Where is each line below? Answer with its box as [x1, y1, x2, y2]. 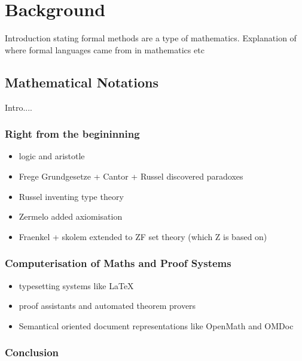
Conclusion [5, 345, 59, 360]
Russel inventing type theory [19, 190, 124, 202]
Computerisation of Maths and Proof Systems [5, 256, 231, 271]
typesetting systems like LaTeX [19, 279, 134, 292]
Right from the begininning [5, 126, 140, 141]
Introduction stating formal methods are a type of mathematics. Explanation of [5, 32, 297, 44]
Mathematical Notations [5, 72, 158, 91]
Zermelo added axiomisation [19, 210, 123, 223]
